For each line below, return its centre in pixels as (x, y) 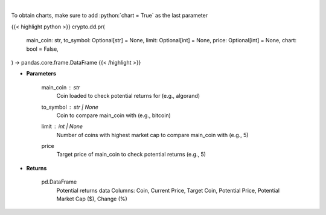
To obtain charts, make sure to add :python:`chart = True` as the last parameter (110, 16)
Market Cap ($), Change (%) (92, 199)
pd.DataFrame (59, 182)
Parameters (41, 74)
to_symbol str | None (70, 107)
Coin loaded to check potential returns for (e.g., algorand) (128, 96)
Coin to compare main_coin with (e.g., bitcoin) (114, 115)
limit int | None (62, 126)
